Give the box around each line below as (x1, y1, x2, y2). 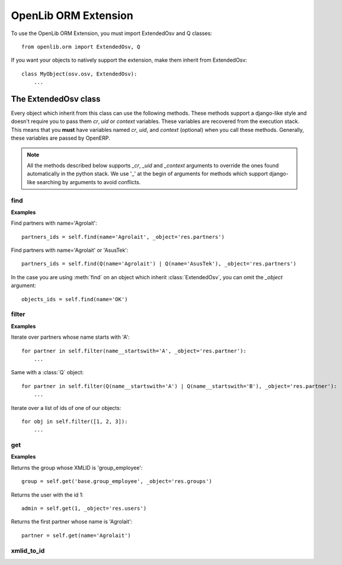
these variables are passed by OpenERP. (11, 134, 111, 142)
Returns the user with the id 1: (11, 491, 84, 498)
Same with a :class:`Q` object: (11, 369, 84, 376)
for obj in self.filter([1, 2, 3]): (21, 418, 128, 425)
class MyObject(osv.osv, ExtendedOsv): (21, 70, 138, 77)
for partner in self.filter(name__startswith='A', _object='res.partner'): (21, 348, 247, 354)
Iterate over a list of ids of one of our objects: (11, 404, 122, 411)
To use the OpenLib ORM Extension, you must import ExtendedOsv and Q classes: (11, 30, 213, 37)
